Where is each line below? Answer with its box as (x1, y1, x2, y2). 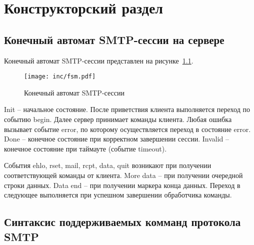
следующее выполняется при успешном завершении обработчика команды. (4, 189, 232, 200)
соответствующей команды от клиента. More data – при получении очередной (4, 169, 243, 180)
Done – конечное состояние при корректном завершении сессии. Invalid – (4, 133, 229, 144)
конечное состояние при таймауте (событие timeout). (4, 143, 167, 153)
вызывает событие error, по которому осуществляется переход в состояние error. (4, 123, 251, 134)
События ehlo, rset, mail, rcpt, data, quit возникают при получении (4, 160, 211, 170)
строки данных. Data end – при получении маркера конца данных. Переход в (4, 179, 240, 190)
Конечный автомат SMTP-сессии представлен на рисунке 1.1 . (4, 55, 193, 65)
